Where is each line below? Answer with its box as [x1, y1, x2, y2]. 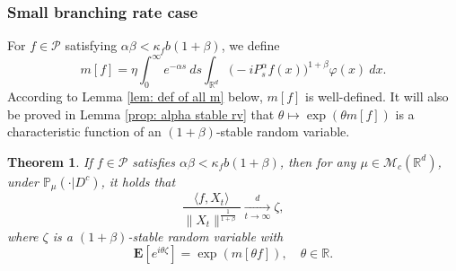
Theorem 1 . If [7, 152, 92, 170]
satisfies [132, 152, 175, 170]
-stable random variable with [127, 226, 284, 245]
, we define [221, 36, 280, 55]
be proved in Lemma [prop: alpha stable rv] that [7, 104, 275, 123]
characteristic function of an [7, 122, 162, 141]
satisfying [65, 36, 118, 55]
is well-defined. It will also [305, 87, 449, 106]
